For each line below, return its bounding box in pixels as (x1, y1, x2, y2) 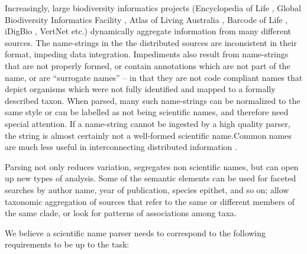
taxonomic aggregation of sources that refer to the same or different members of (5, 195, 295, 207)
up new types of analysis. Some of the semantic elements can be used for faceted (5, 172, 296, 184)
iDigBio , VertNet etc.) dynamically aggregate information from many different (5, 25, 291, 37)
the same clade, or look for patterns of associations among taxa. (5, 207, 237, 219)
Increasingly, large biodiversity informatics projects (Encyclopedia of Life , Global (5, 2, 301, 14)
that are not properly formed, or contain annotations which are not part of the (5, 59, 290, 71)
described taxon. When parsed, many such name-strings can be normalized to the (5, 94, 300, 106)
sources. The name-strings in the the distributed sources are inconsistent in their (5, 36, 297, 48)
